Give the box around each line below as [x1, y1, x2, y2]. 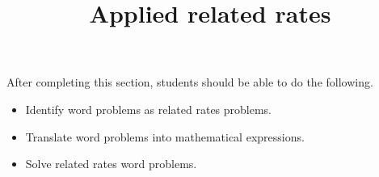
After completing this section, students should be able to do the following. [6, 74, 373, 91]
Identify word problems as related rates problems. [25, 100, 272, 117]
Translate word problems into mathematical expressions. [25, 128, 305, 145]
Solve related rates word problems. [25, 155, 197, 172]
